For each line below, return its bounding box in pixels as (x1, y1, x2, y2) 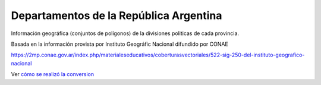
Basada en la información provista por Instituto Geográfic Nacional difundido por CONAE (11, 40, 228, 48)
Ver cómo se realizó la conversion (11, 71, 95, 78)
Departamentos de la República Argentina (11, 9, 222, 22)
